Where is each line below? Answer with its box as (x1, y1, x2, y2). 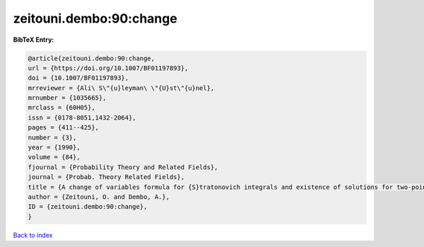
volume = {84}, (28, 153, 81, 161)
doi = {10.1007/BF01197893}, (28, 74, 129, 82)
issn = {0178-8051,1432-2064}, (28, 113, 137, 122)
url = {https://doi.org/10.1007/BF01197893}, (28, 64, 189, 72)
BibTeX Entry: (13, 35, 54, 44)
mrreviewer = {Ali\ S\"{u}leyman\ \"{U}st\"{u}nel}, (28, 84, 215, 92)
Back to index (13, 231, 53, 239)
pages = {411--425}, (28, 124, 99, 132)
